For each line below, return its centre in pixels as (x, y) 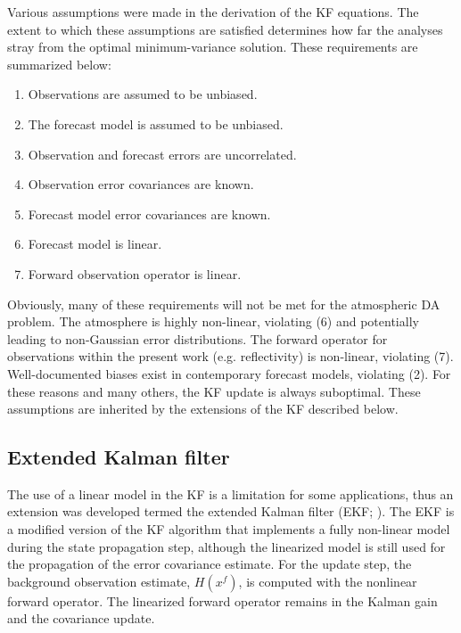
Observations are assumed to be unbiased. (143, 94)
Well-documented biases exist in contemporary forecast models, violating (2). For (229, 373)
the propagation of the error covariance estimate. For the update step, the (210, 564)
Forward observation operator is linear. (135, 273)
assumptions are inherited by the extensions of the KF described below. (203, 409)
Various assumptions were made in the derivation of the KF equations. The (213, 12)
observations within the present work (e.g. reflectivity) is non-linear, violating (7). (230, 356)
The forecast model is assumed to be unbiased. (156, 123)
